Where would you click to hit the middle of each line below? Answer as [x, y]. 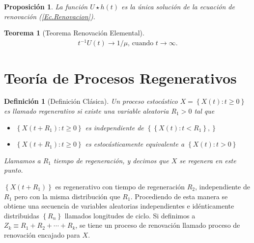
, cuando [141, 44]
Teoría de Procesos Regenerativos [120, 77]
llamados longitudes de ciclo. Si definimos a [130, 215]
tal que [204, 111]
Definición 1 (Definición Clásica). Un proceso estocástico [91, 101]
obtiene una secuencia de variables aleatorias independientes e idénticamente [119, 206]
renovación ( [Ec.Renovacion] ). [50, 16]
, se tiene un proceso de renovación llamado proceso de [158, 225]
